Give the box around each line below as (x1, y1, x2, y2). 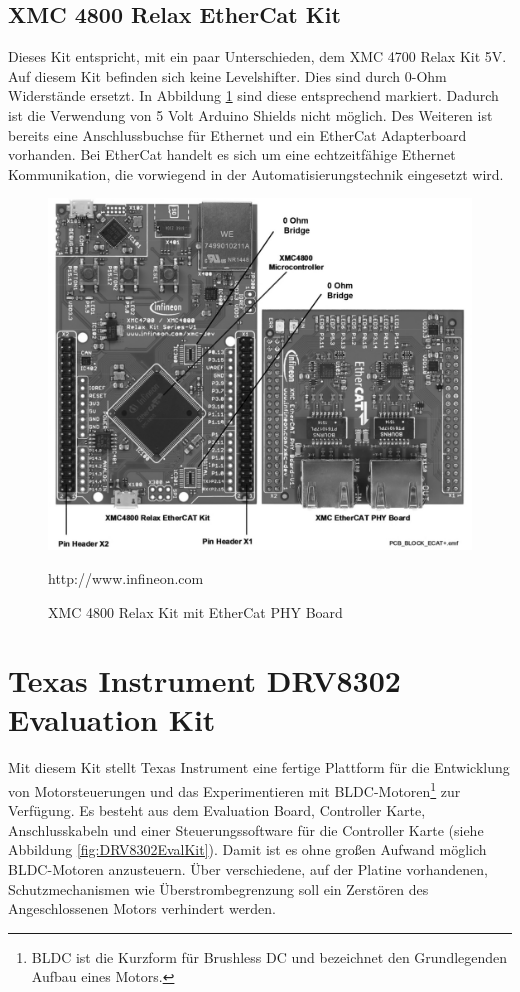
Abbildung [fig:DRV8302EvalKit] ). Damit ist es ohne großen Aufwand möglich (8, 839, 487, 860)
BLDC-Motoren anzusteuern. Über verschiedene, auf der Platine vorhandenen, (8, 859, 488, 880)
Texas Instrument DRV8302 (8, 660, 401, 701)
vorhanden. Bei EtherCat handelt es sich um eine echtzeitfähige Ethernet (8, 144, 456, 165)
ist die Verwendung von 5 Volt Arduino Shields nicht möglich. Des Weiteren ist (8, 104, 493, 125)
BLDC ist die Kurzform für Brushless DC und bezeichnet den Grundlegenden (31, 946, 508, 967)
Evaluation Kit (8, 699, 216, 740)
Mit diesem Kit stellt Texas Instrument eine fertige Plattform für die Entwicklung (8, 757, 510, 778)
